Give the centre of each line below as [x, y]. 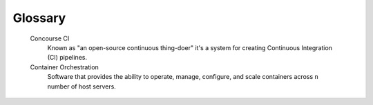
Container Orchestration [65, 67]
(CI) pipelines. [67, 58]
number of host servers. [82, 86]
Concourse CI [50, 38]
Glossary [39, 18]
